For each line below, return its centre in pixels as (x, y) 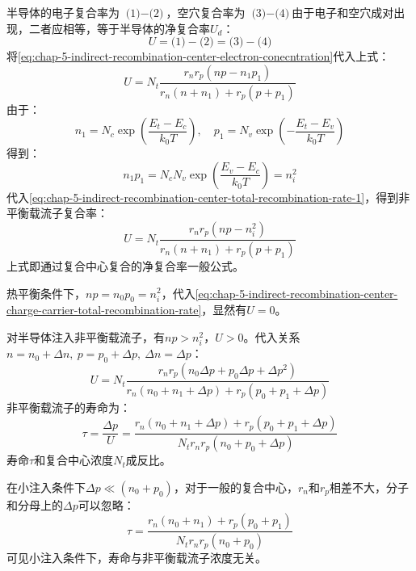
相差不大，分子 (369, 487)
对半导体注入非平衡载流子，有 (86, 336)
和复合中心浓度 (74, 460)
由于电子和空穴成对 (343, 12)
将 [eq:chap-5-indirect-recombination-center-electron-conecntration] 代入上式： (198, 56)
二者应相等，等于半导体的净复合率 (119, 28)
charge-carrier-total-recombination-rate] (104, 310)
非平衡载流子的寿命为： (69, 407)
